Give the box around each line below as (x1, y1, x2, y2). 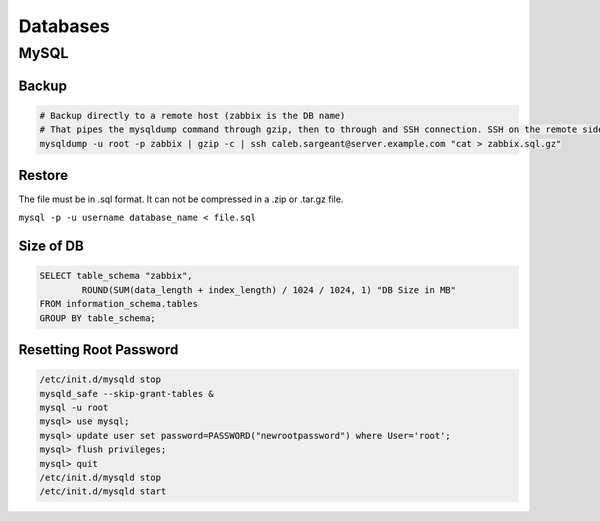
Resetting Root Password (18, 341, 179, 359)
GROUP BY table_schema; (39, 312, 157, 324)
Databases (18, 15, 110, 37)
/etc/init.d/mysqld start (39, 486, 167, 497)
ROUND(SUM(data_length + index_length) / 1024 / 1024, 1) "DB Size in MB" (81, 284, 457, 295)
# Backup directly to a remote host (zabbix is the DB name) (39, 110, 346, 121)
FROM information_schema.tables (39, 298, 199, 310)
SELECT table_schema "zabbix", (39, 270, 194, 282)
